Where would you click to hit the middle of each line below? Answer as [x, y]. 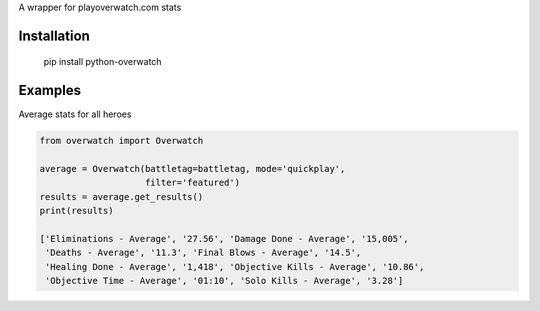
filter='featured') [192, 183]
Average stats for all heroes [75, 114]
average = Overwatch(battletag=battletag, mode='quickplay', [192, 169]
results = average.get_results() [121, 196]
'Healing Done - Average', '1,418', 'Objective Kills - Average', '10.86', [235, 266]
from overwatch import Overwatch [121, 141]
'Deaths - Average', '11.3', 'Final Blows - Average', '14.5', [203, 253]
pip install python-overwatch [102, 62]
